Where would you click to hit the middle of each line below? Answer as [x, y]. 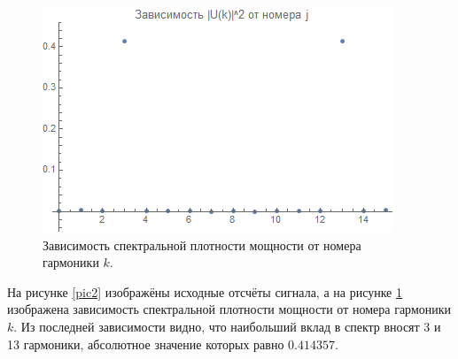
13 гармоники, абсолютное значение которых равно [146, 344]
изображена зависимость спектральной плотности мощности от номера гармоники [229, 309]
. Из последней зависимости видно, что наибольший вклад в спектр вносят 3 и [227, 326]
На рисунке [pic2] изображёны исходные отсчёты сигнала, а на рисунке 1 [205, 291]
